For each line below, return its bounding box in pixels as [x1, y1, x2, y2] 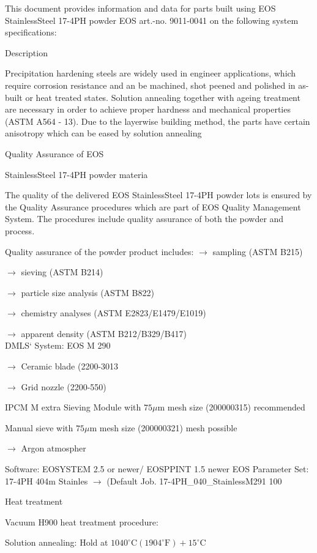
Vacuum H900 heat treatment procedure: [5, 515, 158, 528]
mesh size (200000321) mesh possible [99, 421, 237, 434]
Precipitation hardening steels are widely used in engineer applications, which [5, 67, 296, 80]
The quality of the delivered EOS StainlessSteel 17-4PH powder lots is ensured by [5, 188, 312, 201]
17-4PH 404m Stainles [5, 474, 88, 487]
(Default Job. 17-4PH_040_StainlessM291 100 [106, 474, 282, 487]
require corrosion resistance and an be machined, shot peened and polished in [5, 78, 296, 91]
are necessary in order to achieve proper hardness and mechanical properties [5, 103, 291, 116]
